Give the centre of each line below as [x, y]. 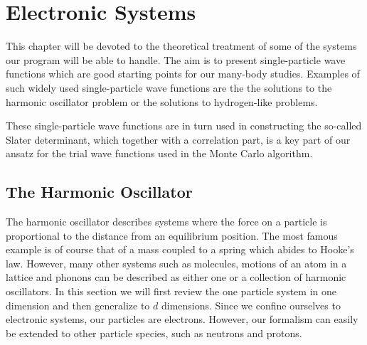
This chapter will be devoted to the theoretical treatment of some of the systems [181, 46]
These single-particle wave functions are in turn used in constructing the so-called [184, 126]
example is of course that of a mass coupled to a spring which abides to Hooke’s [180, 249]
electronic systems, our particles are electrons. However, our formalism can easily [182, 319]
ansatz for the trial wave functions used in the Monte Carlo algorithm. [159, 153]
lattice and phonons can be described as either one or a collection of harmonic [176, 277]
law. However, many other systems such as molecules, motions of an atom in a [176, 263]
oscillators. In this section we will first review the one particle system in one [171, 291]
